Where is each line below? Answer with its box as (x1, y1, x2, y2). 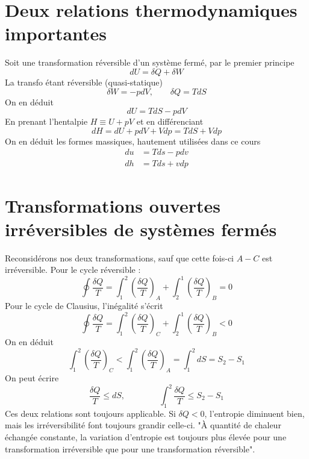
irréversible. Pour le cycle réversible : (5, 263, 141, 276)
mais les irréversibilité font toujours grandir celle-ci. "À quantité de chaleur (5, 419, 281, 431)
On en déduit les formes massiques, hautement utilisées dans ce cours (5, 134, 261, 147)
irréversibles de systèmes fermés (5, 216, 277, 241)
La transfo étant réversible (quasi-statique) (5, 75, 163, 88)
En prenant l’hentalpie (5, 115, 88, 128)
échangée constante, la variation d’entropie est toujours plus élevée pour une (5, 431, 287, 443)
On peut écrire (5, 371, 59, 384)
